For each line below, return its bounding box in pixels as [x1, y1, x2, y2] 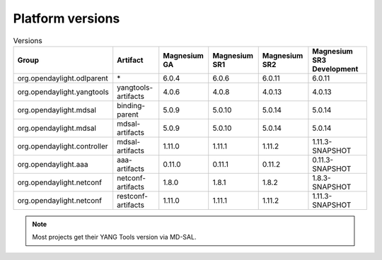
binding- [117, 100, 145, 110]
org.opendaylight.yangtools [17, 87, 109, 97]
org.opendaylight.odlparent [17, 73, 109, 83]
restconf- [117, 191, 149, 201]
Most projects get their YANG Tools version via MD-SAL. [32, 233, 197, 242]
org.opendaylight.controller [17, 141, 109, 151]
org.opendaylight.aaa [17, 159, 88, 169]
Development [312, 64, 359, 73]
